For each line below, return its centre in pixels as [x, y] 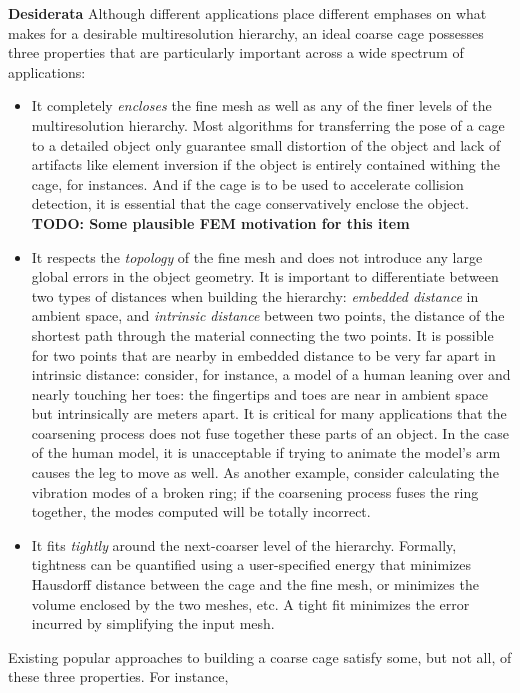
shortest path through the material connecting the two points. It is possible [262, 334]
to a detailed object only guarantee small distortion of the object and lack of [266, 144]
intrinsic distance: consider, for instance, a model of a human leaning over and [271, 374]
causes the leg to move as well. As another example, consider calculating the [265, 472]
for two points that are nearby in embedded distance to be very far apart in [263, 354]
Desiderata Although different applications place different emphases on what [247, 13]
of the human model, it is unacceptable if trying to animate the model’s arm [266, 452]
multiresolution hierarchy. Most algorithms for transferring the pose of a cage [268, 124]
